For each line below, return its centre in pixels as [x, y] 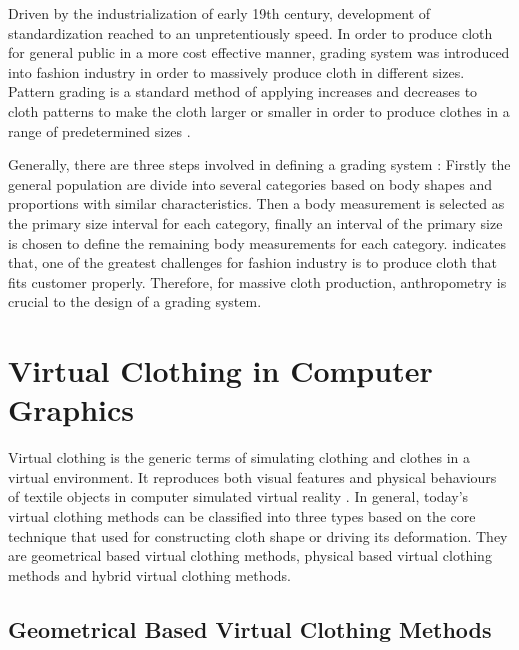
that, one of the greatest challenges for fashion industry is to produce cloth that [253, 262]
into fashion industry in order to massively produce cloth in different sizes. [236, 71]
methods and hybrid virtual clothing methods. [150, 574]
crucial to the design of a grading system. [135, 301]
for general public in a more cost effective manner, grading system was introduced [259, 52]
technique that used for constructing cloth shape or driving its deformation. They [258, 535]
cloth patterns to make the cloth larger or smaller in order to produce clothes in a [259, 110]
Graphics [71, 409]
